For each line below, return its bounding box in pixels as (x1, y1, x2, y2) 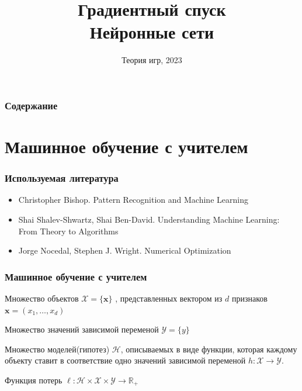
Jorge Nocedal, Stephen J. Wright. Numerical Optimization (18, 244, 231, 257)
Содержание (5, 98, 58, 112)
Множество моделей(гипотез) (5, 342, 110, 355)
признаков (231, 292, 268, 305)
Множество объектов (5, 292, 79, 305)
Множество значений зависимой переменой (5, 323, 159, 335)
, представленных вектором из (115, 292, 223, 305)
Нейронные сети (89, 20, 214, 44)
